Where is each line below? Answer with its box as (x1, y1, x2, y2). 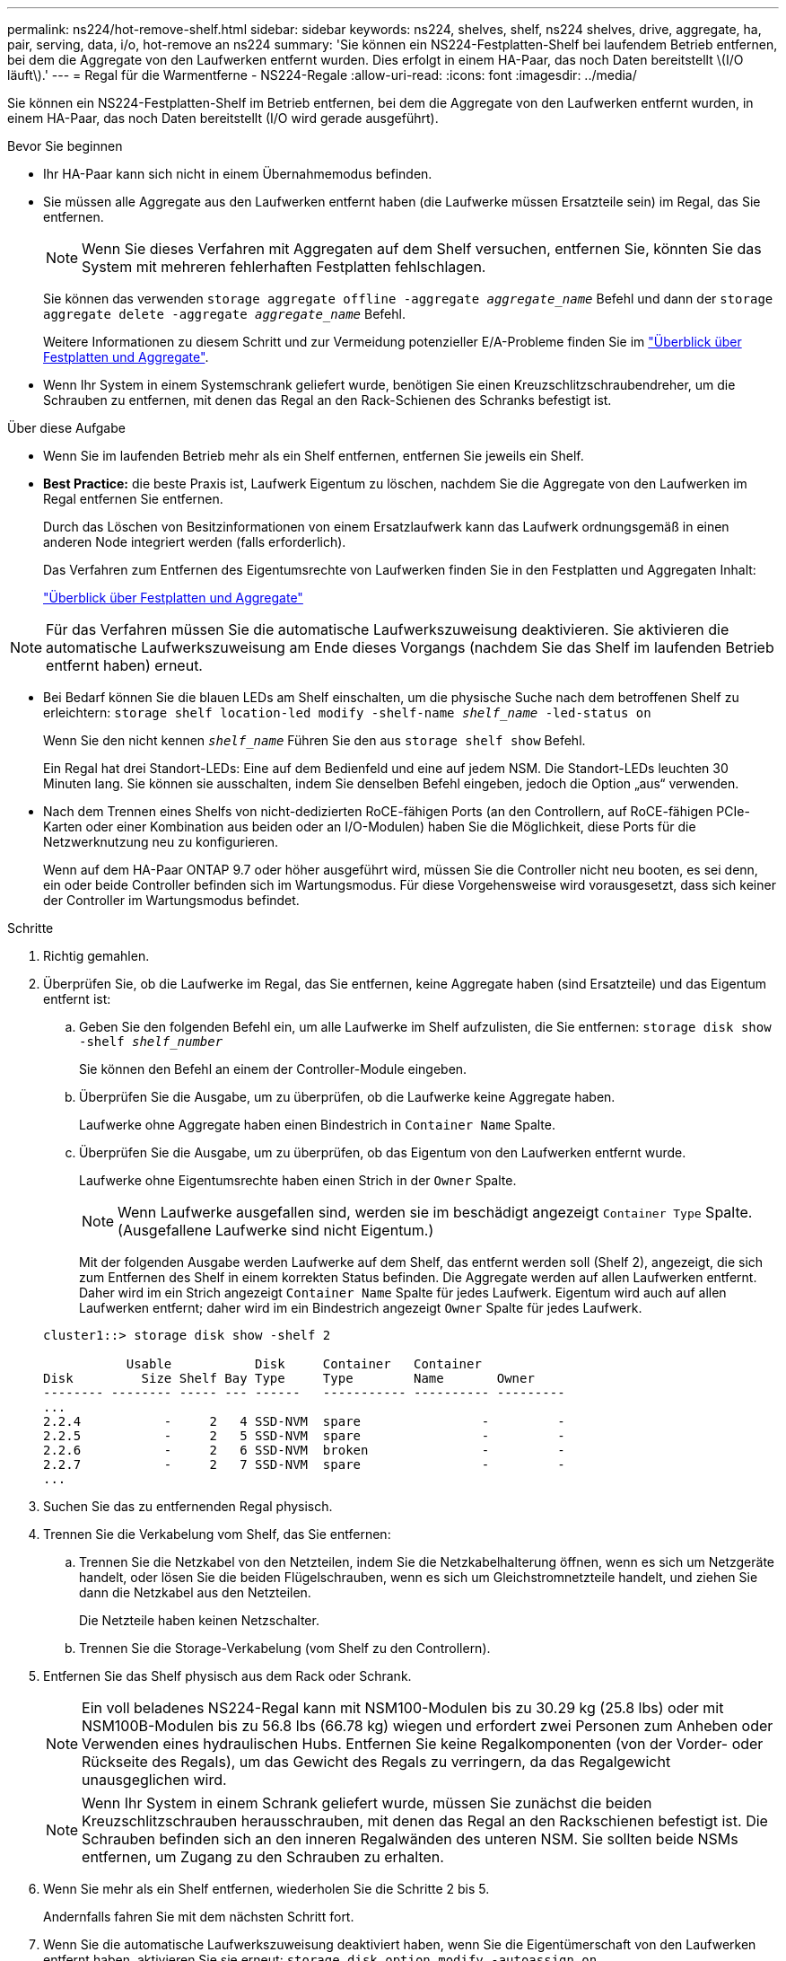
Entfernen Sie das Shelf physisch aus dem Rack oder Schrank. (43, 1668, 412, 1684)
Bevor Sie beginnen (7, 138, 123, 154)
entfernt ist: (43, 991, 111, 1007)
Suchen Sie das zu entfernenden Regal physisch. (43, 1499, 333, 1514)
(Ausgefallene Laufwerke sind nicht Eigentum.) (118, 1221, 434, 1239)
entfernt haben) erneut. (46, 656, 203, 674)
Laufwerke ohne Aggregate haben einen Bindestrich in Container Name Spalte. (79, 1117, 555, 1132)
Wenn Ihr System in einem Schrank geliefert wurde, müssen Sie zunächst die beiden (82, 1794, 652, 1812)
